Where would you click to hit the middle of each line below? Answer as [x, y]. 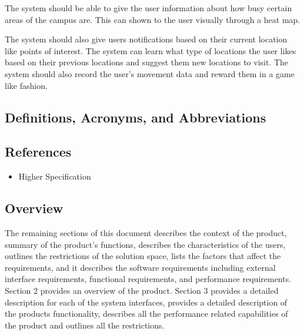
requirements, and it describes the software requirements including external [140, 267]
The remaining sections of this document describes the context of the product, [146, 232]
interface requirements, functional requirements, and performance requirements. [148, 279]
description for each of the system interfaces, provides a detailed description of [146, 302]
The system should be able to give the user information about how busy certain [148, 8]
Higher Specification [55, 176]
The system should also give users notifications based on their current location [146, 39]
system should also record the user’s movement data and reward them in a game [150, 73]
